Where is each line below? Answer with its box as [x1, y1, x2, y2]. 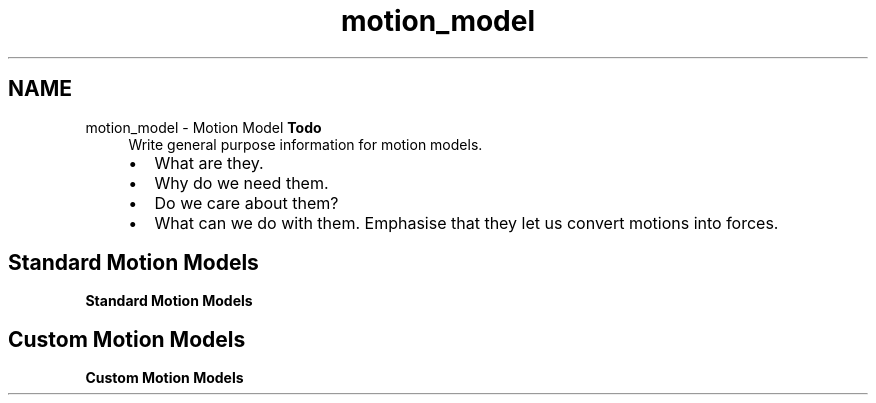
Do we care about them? [154, 192, 339, 213]
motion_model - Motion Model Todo [85, 118, 322, 136]
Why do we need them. [154, 172, 329, 193]
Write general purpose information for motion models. [128, 135, 483, 153]
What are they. [154, 152, 264, 173]
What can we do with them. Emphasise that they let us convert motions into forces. [154, 212, 779, 233]
